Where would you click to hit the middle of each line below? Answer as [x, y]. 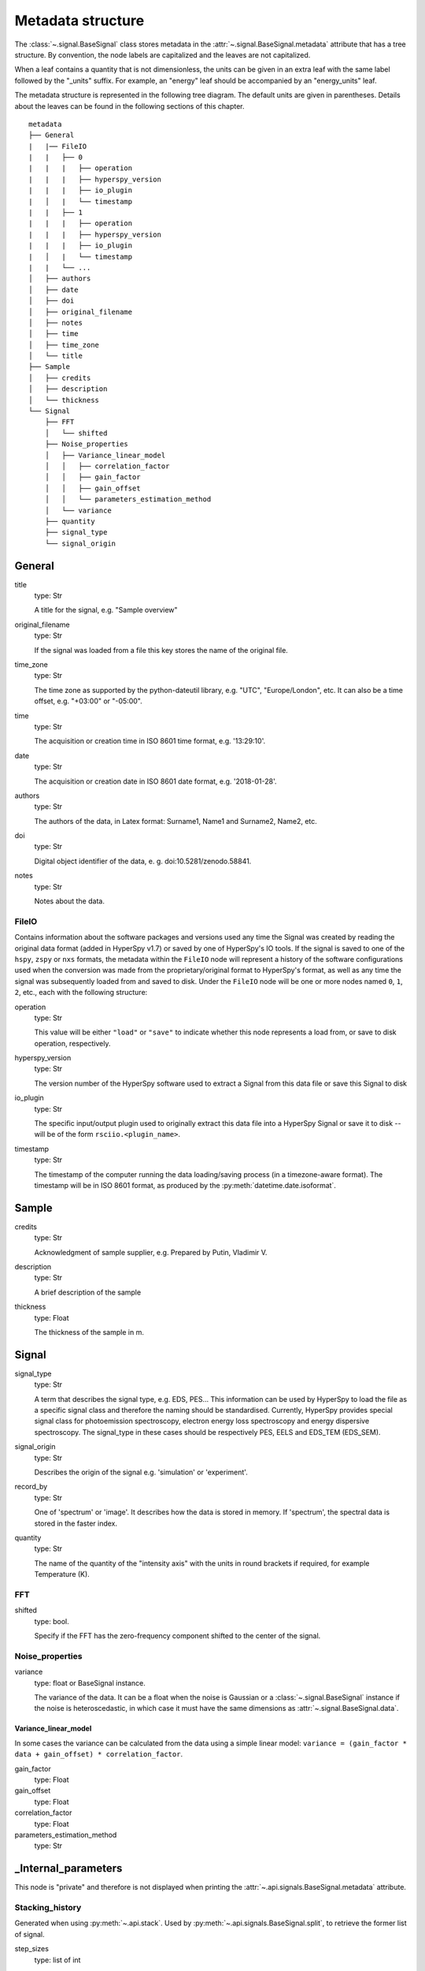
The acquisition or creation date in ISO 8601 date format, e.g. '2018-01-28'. [155, 781]
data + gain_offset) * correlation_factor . [99, 1754]
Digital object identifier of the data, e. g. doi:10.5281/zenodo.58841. [143, 861]
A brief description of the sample [88, 1292]
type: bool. [52, 1621]
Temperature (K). [62, 1574]
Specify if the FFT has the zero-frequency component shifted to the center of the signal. [177, 1636]
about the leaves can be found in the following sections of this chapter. [129, 106]
